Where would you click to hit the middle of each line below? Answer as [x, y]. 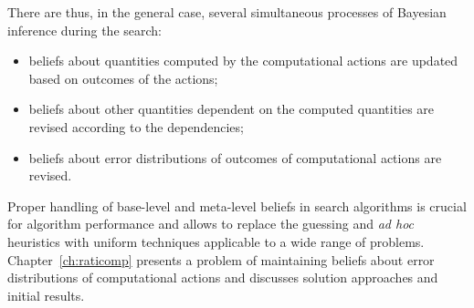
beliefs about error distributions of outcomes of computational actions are [235, 157]
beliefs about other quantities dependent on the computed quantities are [232, 109]
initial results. [46, 295]
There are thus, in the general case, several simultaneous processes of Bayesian [227, 12]
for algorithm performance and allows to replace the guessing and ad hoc [211, 224]
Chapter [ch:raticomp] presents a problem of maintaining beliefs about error [221, 259]
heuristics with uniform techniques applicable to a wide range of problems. [216, 241]
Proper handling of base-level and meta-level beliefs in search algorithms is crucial [237, 205]
